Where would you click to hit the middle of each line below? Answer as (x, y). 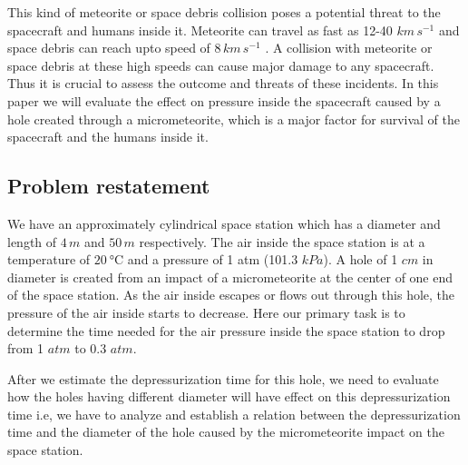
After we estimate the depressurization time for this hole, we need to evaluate (223, 378)
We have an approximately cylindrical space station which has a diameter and (224, 223)
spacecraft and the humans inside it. (108, 137)
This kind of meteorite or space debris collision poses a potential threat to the (224, 12)
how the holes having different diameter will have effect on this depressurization (229, 396)
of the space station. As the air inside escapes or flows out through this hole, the (231, 295)
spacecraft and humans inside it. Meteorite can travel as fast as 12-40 (200, 30)
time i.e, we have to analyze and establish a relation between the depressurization (234, 414)
